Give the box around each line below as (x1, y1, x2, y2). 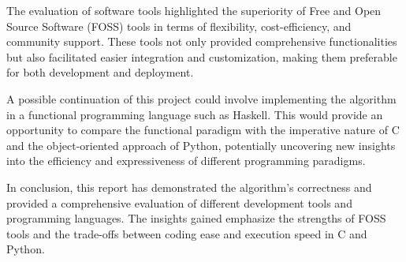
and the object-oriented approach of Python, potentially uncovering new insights (6, 137, 396, 153)
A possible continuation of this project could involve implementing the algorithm (6, 90, 397, 107)
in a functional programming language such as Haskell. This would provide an (6, 106, 383, 122)
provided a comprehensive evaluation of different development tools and (6, 194, 352, 211)
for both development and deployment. (6, 64, 194, 80)
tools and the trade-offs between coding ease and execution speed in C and (6, 225, 367, 241)
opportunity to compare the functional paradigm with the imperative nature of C (6, 122, 400, 138)
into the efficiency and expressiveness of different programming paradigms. (6, 152, 366, 169)
